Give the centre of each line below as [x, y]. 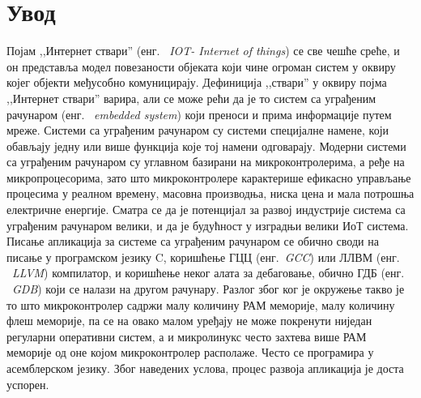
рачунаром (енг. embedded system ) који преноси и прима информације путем [199, 114]
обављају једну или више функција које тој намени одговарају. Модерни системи [206, 146]
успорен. [28, 384]
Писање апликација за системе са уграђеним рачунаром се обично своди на [193, 241]
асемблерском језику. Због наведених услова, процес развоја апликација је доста [205, 368]
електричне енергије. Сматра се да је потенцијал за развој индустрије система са [206, 210]
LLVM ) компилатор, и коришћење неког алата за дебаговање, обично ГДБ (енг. [208, 273]
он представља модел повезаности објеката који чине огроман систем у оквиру [201, 66]
